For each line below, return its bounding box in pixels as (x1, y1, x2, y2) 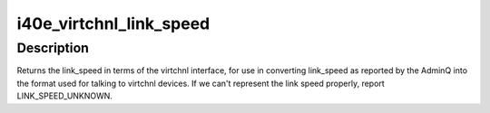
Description (16, 40, 90, 56)
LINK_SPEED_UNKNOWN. (16, 90, 113, 101)
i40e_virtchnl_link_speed (16, 14, 211, 33)
